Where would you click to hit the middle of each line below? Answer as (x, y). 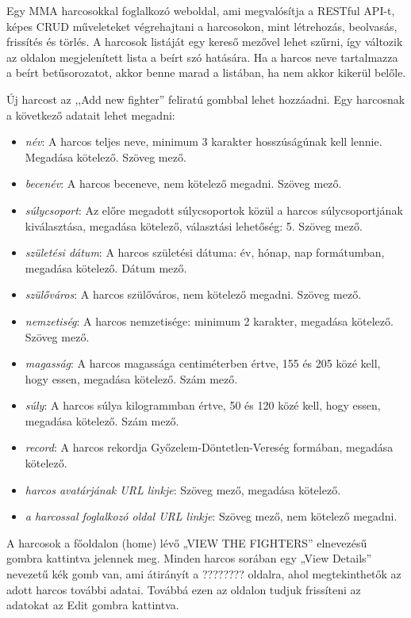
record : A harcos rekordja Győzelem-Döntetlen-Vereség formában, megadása (209, 447)
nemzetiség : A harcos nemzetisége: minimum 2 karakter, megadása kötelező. (209, 320)
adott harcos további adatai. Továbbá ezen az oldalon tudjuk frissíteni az (184, 589)
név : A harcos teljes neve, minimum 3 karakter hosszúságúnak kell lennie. (204, 141)
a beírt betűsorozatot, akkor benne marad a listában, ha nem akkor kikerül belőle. (206, 72)
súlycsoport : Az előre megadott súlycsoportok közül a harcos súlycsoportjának (214, 210)
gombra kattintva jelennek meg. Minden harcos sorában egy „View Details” (189, 558)
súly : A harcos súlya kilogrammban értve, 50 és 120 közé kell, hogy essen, (203, 405)
